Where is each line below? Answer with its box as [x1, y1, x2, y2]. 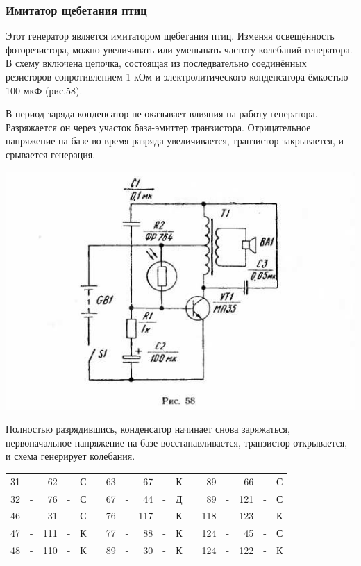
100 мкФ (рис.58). [6, 83, 83, 97]
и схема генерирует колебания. [6, 449, 135, 463]
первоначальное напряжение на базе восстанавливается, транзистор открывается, [6, 435, 348, 449]
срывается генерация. [6, 147, 96, 161]
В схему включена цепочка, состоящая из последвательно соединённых [6, 56, 307, 70]
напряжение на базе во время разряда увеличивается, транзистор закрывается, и [6, 133, 344, 148]
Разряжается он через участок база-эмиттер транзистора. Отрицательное [6, 119, 311, 134]
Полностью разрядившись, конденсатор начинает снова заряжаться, [6, 422, 290, 436]
